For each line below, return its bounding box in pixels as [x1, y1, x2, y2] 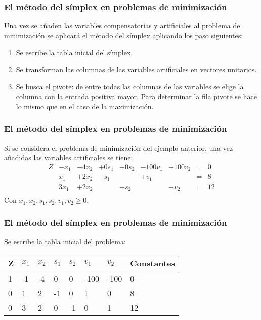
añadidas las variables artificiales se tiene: [4, 152, 133, 163]
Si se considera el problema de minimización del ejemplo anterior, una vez [4, 142, 233, 153]
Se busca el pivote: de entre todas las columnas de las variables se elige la [16, 81, 244, 92]
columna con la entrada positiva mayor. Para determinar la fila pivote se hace [16, 91, 257, 102]
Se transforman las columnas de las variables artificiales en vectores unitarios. [16, 64, 257, 74]
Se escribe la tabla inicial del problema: [4, 236, 126, 247]
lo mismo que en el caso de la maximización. [16, 101, 154, 111]
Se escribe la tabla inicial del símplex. [16, 47, 133, 58]
